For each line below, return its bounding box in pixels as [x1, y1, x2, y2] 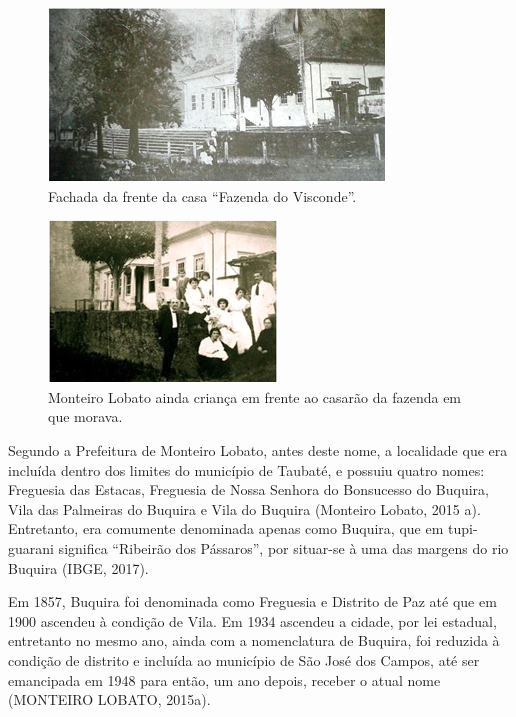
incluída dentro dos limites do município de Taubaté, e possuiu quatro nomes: [8, 459, 485, 480]
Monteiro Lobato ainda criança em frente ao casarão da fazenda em [48, 386, 462, 407]
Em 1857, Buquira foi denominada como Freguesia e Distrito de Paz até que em [8, 591, 497, 612]
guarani [8, 537, 54, 558]
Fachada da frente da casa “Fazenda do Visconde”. [48, 185, 357, 206]
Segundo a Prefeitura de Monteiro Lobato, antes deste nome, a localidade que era [8, 439, 508, 460]
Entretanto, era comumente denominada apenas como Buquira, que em [8, 518, 444, 539]
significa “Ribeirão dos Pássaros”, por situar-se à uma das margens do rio [58, 537, 509, 558]
